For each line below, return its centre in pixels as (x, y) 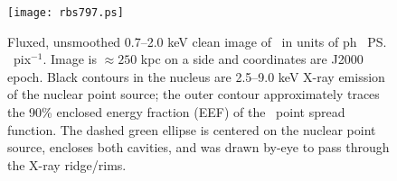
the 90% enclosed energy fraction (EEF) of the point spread (176, 112)
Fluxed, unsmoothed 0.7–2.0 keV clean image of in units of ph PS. (197, 41)
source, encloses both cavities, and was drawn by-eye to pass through (198, 147)
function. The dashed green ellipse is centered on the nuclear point (192, 129)
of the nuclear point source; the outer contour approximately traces (194, 94)
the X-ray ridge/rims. (67, 164)
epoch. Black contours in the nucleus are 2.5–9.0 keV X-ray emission (196, 76)
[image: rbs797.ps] (66, 13)
